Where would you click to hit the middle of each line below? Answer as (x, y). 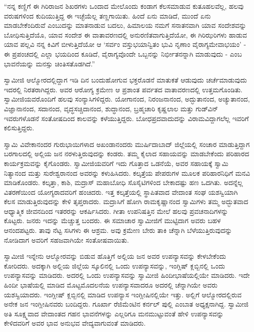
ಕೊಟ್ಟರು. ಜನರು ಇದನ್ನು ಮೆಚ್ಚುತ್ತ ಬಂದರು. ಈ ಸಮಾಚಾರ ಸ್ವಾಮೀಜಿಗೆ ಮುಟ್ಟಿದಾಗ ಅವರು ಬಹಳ (112, 220)
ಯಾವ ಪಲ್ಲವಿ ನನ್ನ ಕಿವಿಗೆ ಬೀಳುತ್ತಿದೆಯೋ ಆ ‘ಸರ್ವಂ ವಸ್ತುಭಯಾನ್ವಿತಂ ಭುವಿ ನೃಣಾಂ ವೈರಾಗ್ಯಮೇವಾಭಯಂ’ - (125, 44)
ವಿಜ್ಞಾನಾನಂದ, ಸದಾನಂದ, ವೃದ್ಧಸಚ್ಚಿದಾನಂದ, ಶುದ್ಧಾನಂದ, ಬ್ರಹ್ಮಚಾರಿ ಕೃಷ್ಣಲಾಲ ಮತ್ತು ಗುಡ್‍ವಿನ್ (111, 108)
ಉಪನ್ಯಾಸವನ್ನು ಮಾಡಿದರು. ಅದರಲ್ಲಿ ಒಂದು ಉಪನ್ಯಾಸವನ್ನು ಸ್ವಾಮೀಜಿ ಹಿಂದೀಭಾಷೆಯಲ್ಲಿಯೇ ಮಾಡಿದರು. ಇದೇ (127, 275)
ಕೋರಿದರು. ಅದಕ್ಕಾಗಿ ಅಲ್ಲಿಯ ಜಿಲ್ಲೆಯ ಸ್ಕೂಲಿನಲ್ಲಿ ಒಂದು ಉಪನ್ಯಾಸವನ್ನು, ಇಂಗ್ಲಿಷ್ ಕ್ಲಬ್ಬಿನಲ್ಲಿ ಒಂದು (115, 265)
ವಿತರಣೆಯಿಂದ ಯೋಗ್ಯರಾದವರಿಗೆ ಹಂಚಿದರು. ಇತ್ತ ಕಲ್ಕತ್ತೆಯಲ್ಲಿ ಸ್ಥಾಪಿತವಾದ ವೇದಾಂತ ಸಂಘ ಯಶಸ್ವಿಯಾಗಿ (121, 192)
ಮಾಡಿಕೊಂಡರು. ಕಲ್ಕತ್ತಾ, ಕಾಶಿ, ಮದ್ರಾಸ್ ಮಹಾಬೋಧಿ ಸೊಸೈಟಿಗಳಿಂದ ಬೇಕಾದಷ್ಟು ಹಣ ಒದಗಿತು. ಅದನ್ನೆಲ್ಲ (124, 182)
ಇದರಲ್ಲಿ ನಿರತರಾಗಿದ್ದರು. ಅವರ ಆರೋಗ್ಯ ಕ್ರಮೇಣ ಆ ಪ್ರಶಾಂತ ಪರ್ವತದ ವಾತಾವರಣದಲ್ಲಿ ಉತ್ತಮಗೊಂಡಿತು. (123, 89)
